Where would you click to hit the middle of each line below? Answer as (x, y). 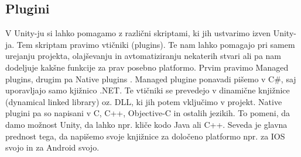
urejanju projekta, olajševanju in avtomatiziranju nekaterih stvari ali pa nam (143, 56)
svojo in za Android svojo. (52, 147)
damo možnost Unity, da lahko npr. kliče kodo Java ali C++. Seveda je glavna (146, 124)
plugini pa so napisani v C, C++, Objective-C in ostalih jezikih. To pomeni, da (148, 113)
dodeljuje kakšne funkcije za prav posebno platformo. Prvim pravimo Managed (147, 67)
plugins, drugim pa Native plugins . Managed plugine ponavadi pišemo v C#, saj (151, 78)
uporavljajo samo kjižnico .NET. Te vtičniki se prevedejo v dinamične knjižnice (148, 90)
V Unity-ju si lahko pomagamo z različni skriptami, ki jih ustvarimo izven (138, 33)
